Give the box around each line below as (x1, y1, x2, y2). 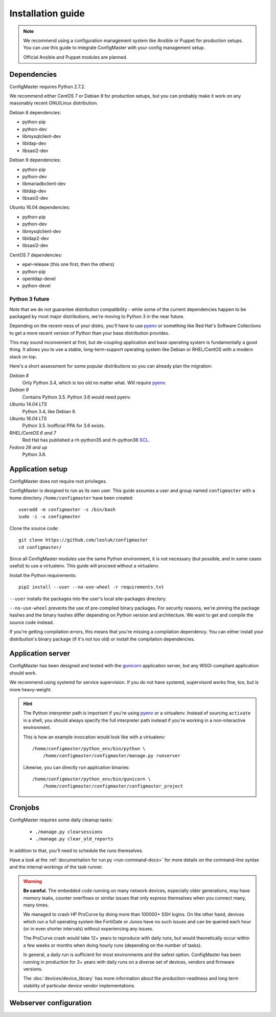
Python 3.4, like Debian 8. (22, 408, 77, 414)
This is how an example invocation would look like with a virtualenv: (23, 734, 166, 740)
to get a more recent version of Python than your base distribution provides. (9, 330, 170, 336)
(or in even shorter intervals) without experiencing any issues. (23, 926, 153, 932)
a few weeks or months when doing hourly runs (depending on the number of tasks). (23, 942, 202, 948)
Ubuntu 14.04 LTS (9, 401, 47, 407)
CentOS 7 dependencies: (9, 251, 62, 258)
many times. (23, 902, 49, 908)
